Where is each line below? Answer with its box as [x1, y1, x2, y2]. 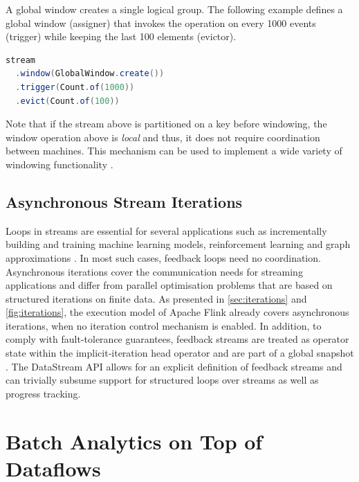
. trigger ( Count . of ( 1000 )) [15, 82, 135, 92]
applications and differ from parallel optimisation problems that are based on [6, 278, 333, 292]
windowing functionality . [6, 157, 113, 171]
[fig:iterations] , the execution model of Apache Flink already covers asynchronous [6, 305, 349, 319]
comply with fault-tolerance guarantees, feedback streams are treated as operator [6, 332, 349, 346]
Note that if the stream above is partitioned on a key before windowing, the [6, 116, 327, 131]
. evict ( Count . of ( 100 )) [15, 96, 120, 106]
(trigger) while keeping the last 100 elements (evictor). [6, 29, 237, 44]
